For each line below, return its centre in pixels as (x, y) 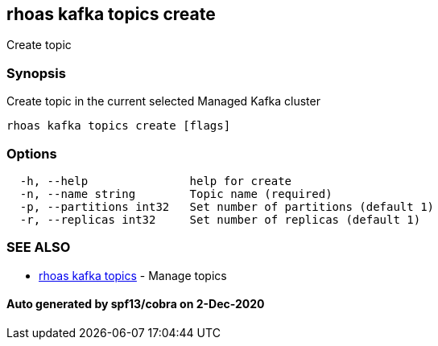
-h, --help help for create (156, 181)
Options (32, 153)
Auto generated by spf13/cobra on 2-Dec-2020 (136, 304)
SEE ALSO (39, 247)
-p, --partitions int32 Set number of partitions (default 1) (227, 206)
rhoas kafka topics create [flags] (119, 126)
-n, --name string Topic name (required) (176, 194)
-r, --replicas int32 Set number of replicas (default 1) (220, 219)
